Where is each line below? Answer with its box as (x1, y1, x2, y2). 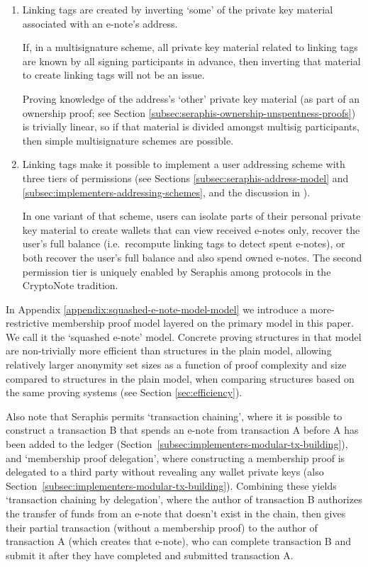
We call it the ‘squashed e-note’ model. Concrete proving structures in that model (6, 329, 362, 344)
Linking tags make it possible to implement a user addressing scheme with (22, 157, 345, 172)
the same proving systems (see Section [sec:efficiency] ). (6, 385, 242, 400)
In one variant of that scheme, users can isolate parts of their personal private (22, 208, 361, 223)
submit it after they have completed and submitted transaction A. (6, 547, 294, 562)
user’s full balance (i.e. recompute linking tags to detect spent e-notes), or (22, 236, 345, 251)
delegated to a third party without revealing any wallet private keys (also (6, 464, 324, 479)
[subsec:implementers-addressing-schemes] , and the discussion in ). (22, 184, 311, 199)
